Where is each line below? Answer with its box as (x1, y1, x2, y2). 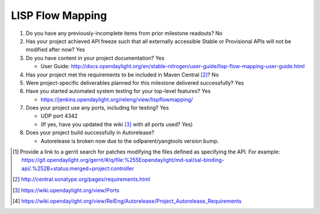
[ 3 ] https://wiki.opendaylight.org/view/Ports (12, 187, 120, 194)
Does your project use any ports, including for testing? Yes (25, 104, 169, 111)
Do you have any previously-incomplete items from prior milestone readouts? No (25, 30, 223, 37)
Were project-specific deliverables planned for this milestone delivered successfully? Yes (25, 79, 244, 86)
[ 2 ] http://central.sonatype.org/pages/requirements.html (12, 175, 151, 183)
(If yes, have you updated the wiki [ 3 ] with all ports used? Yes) (40, 120, 193, 127)
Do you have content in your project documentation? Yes (25, 54, 165, 62)
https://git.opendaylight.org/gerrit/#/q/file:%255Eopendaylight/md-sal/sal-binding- (21, 156, 225, 164)
